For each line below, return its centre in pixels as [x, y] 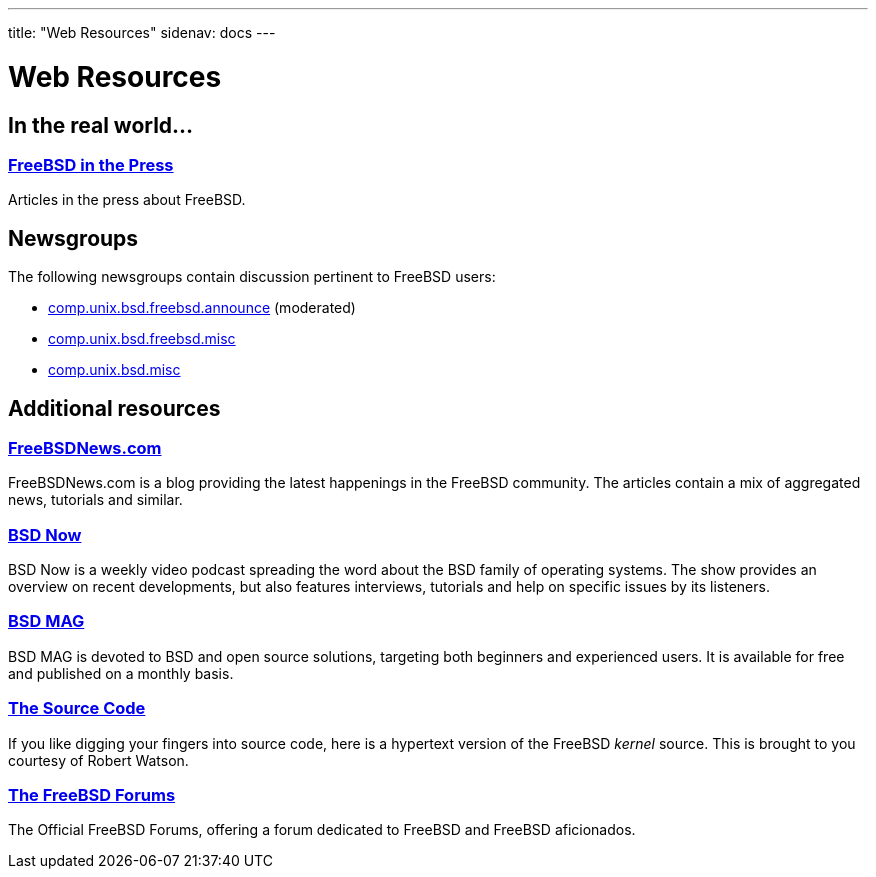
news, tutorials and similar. [95, 500]
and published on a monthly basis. [121, 673]
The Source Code [77, 708]
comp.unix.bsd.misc [114, 370]
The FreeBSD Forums [92, 794]
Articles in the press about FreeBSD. [127, 200]
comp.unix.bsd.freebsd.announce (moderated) [202, 308]
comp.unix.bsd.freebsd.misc [142, 339]
